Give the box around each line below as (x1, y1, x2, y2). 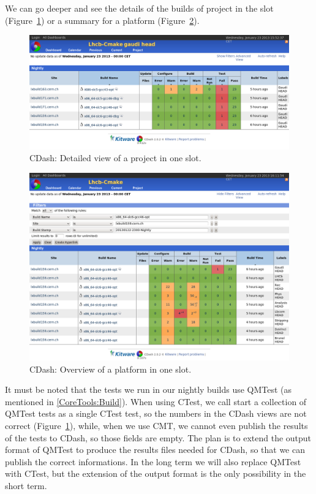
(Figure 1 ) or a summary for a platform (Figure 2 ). (5, 13, 200, 26)
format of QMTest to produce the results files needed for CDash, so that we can (5, 443, 305, 456)
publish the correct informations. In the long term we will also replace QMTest (5, 455, 301, 468)
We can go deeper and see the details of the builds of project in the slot (5, 2, 274, 14)
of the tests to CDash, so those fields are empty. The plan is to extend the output (5, 431, 312, 444)
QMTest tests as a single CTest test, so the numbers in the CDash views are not (5, 407, 307, 420)
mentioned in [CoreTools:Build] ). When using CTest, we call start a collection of (5, 395, 307, 408)
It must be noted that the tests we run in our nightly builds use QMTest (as (5, 383, 292, 396)
